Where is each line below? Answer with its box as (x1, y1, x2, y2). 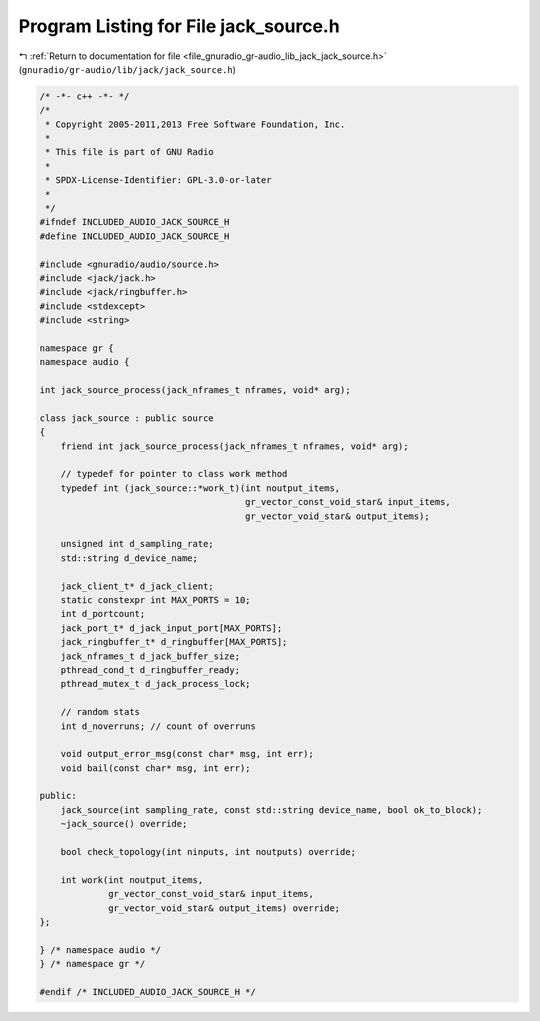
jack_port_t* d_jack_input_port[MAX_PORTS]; (60, 622, 283, 634)
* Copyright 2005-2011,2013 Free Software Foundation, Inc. (45, 118, 346, 130)
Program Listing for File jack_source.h (18, 15, 340, 37)
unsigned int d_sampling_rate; (60, 538, 214, 550)
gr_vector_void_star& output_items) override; (108, 902, 341, 914)
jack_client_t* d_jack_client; (60, 580, 214, 592)
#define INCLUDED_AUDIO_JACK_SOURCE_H (39, 230, 230, 242)
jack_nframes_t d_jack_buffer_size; (60, 650, 240, 662)
